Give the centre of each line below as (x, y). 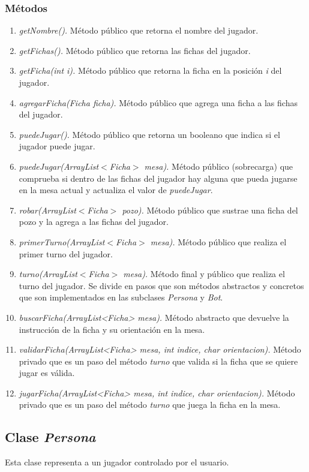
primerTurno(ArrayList (62, 241)
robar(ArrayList (47, 210)
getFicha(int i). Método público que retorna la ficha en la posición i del (150, 70)
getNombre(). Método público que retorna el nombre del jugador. (139, 30)
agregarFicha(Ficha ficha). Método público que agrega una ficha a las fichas (158, 102)
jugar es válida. (47, 373)
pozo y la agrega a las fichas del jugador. (94, 222)
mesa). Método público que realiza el (218, 241)
